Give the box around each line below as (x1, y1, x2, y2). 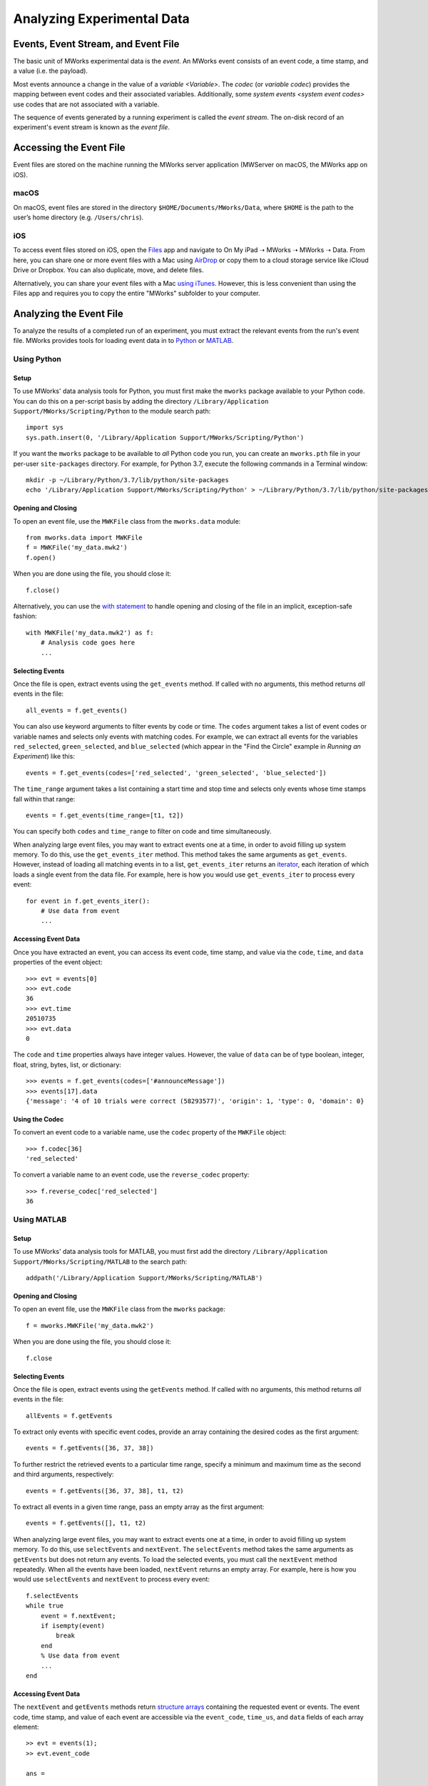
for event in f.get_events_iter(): (26, 897, 151, 905)
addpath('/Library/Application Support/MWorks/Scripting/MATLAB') (26, 1274, 263, 1282)
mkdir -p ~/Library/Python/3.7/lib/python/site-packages (26, 476, 230, 484)
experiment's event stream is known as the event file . (13, 123, 170, 131)
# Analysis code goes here (40, 639, 136, 647)
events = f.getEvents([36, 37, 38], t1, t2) (26, 1487, 185, 1495)
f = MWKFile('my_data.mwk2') (26, 544, 128, 552)
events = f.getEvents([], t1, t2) (26, 1519, 146, 1527)
